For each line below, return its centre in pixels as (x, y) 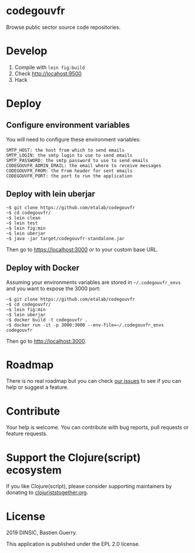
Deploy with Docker (43, 268)
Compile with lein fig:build (50, 67)
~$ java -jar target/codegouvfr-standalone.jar (65, 239)
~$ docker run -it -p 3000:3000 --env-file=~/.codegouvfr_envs (85, 325)
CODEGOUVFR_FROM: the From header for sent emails (69, 171)
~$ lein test (22, 223)
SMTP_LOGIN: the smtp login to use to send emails (69, 155)
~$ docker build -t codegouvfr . (47, 320)
